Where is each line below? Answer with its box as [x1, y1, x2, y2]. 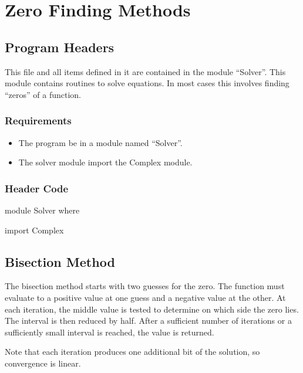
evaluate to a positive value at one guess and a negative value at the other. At [5, 291, 286, 303]
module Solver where [5, 204, 80, 216]
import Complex [5, 223, 64, 236]
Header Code [5, 181, 69, 195]
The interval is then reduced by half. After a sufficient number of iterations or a [5, 314, 292, 327]
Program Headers [5, 38, 115, 56]
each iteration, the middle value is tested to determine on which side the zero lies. [5, 303, 299, 315]
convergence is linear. [5, 357, 81, 369]
